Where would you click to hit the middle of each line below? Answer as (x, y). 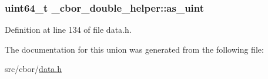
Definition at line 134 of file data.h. (68, 30)
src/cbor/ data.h (33, 69)
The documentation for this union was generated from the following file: (134, 49)
